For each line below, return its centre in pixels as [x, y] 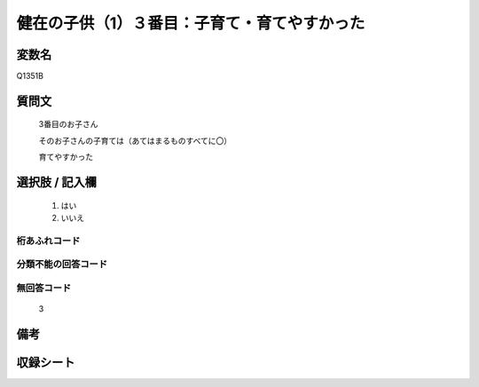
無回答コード [44, 288]
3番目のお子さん [68, 124]
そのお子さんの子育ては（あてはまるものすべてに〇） [135, 140]
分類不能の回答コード [62, 265]
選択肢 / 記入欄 [57, 182]
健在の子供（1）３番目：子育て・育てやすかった [191, 23]
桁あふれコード [48, 241]
